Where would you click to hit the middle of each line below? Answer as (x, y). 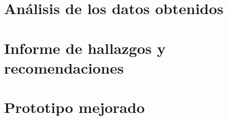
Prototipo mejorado (74, 107)
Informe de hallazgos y (85, 48)
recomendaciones (64, 67)
